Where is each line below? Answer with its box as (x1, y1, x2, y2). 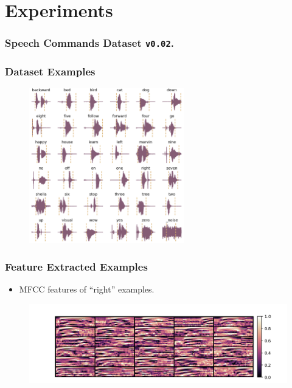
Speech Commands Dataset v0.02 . (5, 35, 175, 50)
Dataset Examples (5, 63, 96, 78)
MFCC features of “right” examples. (19, 283, 155, 296)
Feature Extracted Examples (5, 258, 148, 274)
